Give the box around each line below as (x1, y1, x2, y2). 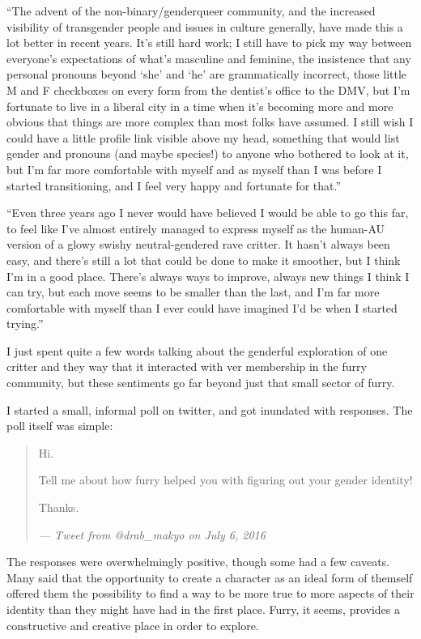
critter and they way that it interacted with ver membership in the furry (6, 358, 367, 375)
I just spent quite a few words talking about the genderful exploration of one (6, 342, 388, 359)
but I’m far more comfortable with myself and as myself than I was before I (6, 160, 382, 177)
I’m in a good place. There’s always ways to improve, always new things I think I (6, 267, 410, 284)
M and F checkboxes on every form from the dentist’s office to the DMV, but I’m (6, 81, 410, 98)
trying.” (6, 315, 44, 332)
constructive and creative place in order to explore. (6, 616, 259, 633)
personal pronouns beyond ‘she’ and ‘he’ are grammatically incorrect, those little (6, 66, 407, 83)
